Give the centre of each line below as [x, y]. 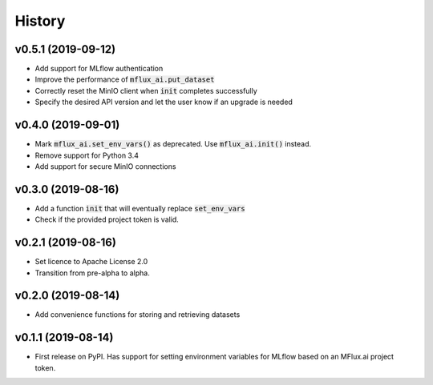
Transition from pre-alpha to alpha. [92, 273]
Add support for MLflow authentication [99, 69]
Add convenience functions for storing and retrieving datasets [138, 315]
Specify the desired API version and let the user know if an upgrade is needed [164, 102]
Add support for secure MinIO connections [105, 166]
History [40, 21]
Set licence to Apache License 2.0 [91, 262]
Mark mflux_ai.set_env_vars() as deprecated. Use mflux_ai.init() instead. [173, 144]
